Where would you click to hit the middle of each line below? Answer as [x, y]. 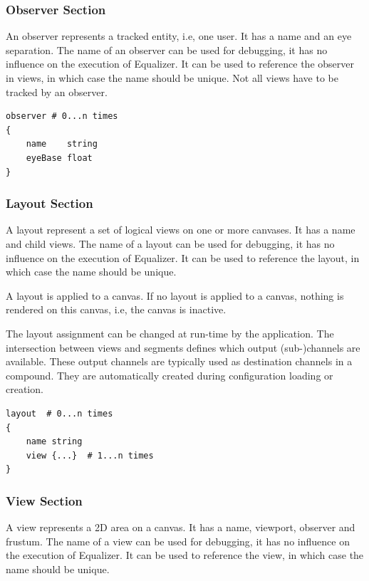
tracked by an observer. [57, 91]
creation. [25, 389]
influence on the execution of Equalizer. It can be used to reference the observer [180, 64]
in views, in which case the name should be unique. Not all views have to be [172, 78]
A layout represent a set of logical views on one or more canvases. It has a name [181, 230]
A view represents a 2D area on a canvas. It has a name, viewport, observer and [181, 527]
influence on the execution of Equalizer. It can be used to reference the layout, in [183, 257]
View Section [44, 500]
